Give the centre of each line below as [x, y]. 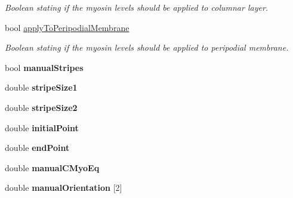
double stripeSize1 [41, 87]
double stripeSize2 [41, 107]
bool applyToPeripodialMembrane [67, 27]
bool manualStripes [44, 67]
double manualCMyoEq [52, 167]
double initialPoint [42, 127]
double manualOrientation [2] [64, 188]
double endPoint [37, 148]
